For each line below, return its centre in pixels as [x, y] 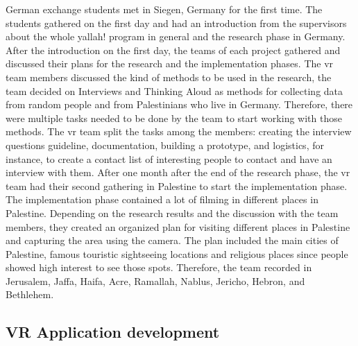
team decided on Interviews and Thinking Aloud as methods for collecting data [174, 90]
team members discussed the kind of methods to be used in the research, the [169, 77]
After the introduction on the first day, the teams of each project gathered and [173, 50]
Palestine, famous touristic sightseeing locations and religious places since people [177, 253]
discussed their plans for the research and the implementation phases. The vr [170, 63]
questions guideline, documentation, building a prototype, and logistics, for [165, 145]
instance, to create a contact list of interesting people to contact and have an [169, 158]
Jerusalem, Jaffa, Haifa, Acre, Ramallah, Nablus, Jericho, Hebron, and [155, 280]
